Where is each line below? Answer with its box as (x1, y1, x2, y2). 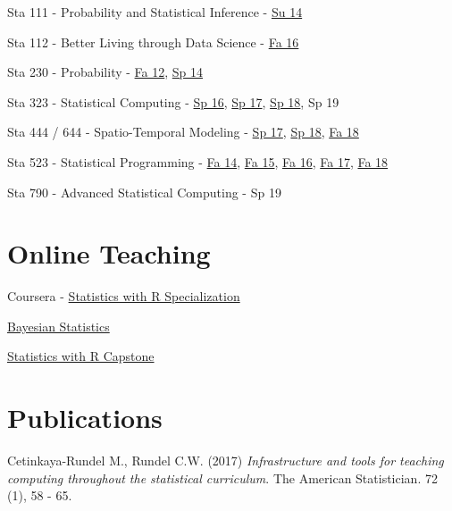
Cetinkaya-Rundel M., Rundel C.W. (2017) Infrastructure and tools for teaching (7, 451, 444, 470)
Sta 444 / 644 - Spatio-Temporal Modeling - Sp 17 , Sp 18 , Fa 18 (7, 122, 359, 141)
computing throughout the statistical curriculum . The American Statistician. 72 (7, 468, 438, 487)
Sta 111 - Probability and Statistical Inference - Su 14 (7, 3, 303, 21)
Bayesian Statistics (7, 316, 110, 335)
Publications (7, 399, 163, 436)
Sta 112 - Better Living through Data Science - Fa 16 (7, 32, 299, 51)
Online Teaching (7, 235, 211, 272)
